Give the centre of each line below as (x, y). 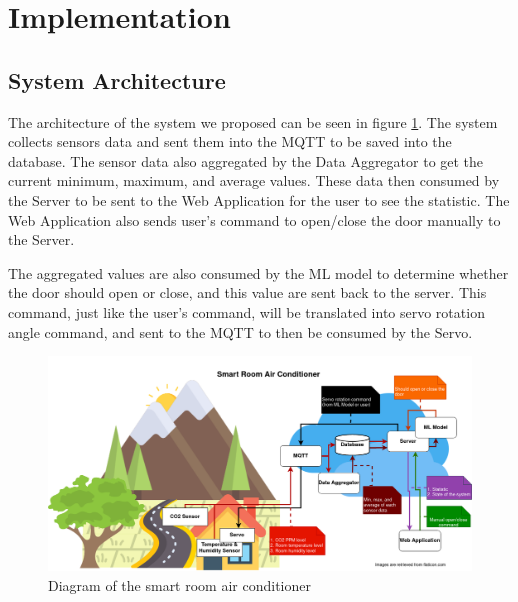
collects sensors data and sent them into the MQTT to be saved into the (230, 141)
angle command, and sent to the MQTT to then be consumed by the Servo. (240, 331)
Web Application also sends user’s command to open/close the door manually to (254, 219)
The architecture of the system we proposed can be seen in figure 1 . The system (253, 121)
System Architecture (117, 79)
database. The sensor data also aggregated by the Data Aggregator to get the (246, 160)
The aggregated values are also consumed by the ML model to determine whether (258, 272)
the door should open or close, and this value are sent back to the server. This (247, 292)
